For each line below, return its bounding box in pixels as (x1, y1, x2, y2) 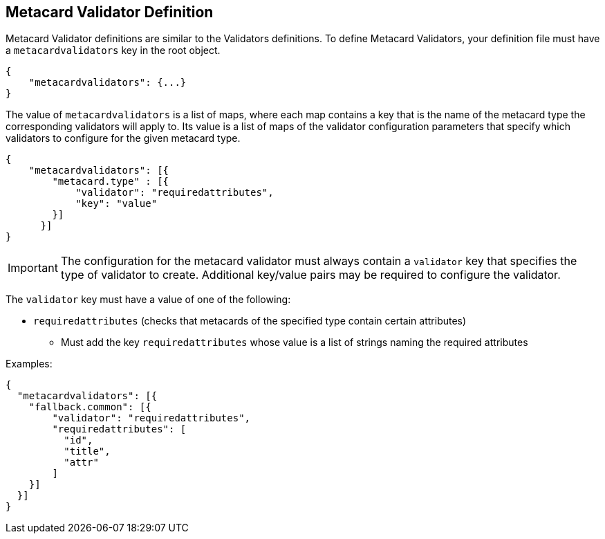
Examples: (6, 358, 53, 370)
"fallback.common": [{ (28, 401, 151, 413)
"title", (64, 446, 111, 457)
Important (8, 261, 58, 275)
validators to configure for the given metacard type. (6, 132, 241, 145)
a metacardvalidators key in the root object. (6, 44, 221, 57)
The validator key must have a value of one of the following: (6, 293, 291, 306)
